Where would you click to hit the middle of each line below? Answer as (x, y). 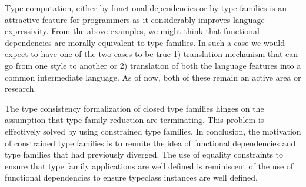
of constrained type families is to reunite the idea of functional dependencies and (150, 143)
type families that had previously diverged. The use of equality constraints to (144, 154)
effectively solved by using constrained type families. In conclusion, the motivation (153, 131)
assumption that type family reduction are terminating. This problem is (134, 120)
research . (21, 89)
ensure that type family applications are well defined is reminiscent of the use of (149, 166)
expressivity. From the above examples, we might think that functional (132, 31)
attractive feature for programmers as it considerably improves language (135, 19)
